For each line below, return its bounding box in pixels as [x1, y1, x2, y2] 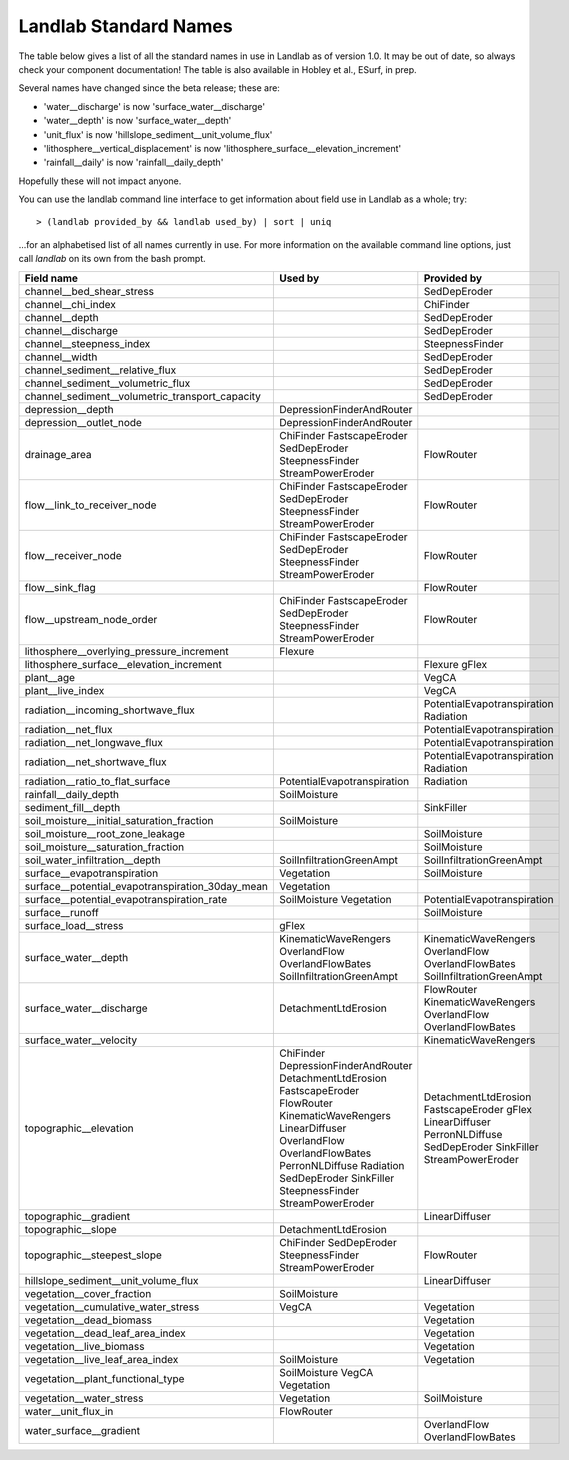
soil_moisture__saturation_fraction [24, 840, 185, 854]
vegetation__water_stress [24, 1391, 144, 1405]
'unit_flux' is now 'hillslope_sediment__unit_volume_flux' [43, 128, 273, 140]
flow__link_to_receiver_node [24, 498, 157, 512]
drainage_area [24, 447, 92, 461]
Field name [24, 271, 79, 285]
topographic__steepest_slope [24, 1248, 162, 1262]
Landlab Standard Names [18, 15, 234, 37]
